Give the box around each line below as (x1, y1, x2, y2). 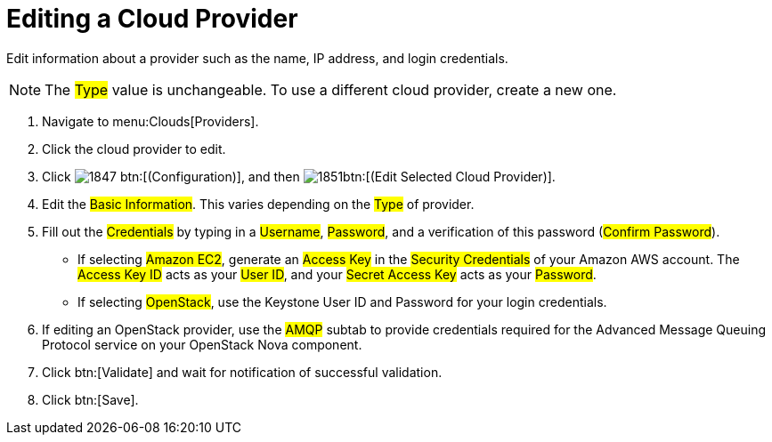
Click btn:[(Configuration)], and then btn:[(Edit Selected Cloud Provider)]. (42, 168, 556, 184)
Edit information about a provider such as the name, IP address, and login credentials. (6, 50, 508, 66)
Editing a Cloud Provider (6, 4, 298, 34)
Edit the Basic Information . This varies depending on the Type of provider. (42, 196, 475, 212)
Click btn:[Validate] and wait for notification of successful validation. (42, 364, 443, 380)
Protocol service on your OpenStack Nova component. (42, 336, 362, 352)
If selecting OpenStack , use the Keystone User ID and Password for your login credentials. (77, 293, 607, 309)
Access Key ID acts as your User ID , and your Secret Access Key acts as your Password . (77, 266, 597, 282)
